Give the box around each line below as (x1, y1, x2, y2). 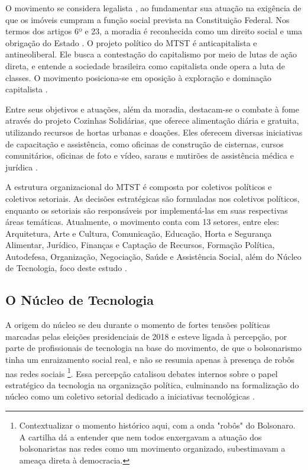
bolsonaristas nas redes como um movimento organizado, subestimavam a (19, 442, 286, 455)
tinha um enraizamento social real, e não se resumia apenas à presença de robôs (5, 353, 295, 366)
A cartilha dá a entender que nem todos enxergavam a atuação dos (19, 430, 262, 443)
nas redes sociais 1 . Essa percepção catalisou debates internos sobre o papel (5, 365, 278, 379)
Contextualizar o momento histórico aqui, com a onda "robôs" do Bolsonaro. (19, 419, 296, 432)
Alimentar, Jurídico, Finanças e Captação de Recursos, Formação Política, (5, 239, 275, 251)
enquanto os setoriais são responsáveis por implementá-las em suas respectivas (5, 204, 288, 216)
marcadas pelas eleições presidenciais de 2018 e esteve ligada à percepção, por (5, 330, 287, 342)
